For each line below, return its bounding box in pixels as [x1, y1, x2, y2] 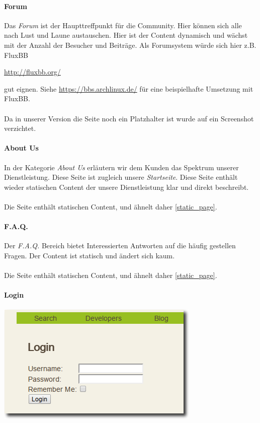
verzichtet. [4, 123, 36, 133]
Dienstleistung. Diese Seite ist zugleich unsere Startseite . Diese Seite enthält [4, 172, 238, 182]
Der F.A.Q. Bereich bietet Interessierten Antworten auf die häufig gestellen [4, 240, 236, 251]
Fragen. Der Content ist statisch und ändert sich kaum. [4, 250, 175, 260]
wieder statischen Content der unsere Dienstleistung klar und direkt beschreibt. [4, 181, 249, 192]
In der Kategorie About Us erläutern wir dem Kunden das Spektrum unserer [4, 162, 239, 172]
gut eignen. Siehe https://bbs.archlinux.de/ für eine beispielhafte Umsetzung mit [4, 83, 253, 94]
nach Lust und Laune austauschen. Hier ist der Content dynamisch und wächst [4, 30, 248, 40]
